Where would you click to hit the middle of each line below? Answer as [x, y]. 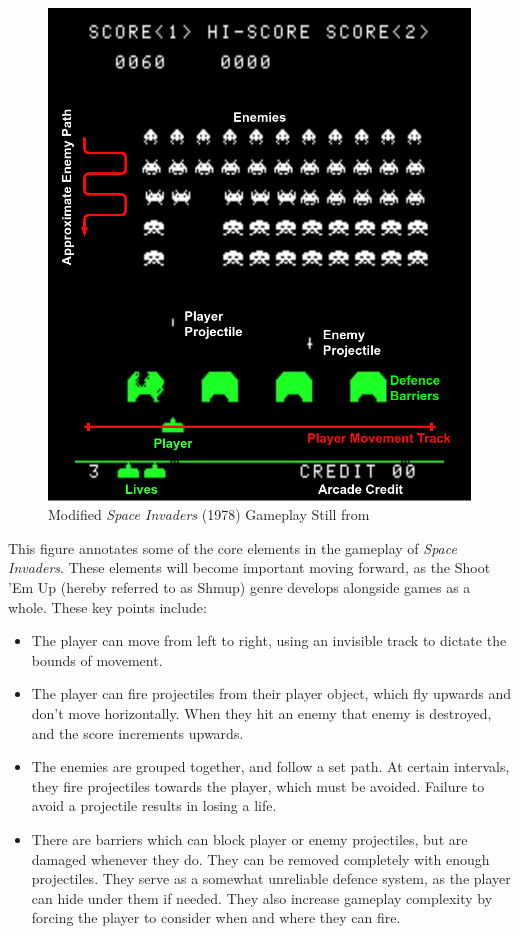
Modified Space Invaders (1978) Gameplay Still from [209, 514]
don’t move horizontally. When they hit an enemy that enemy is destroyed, [261, 713]
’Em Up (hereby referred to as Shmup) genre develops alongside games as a [239, 587]
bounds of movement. [97, 659]
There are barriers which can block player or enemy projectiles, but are [249, 838]
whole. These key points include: [107, 606]
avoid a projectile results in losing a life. [154, 805]
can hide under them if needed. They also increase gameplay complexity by [262, 897]
